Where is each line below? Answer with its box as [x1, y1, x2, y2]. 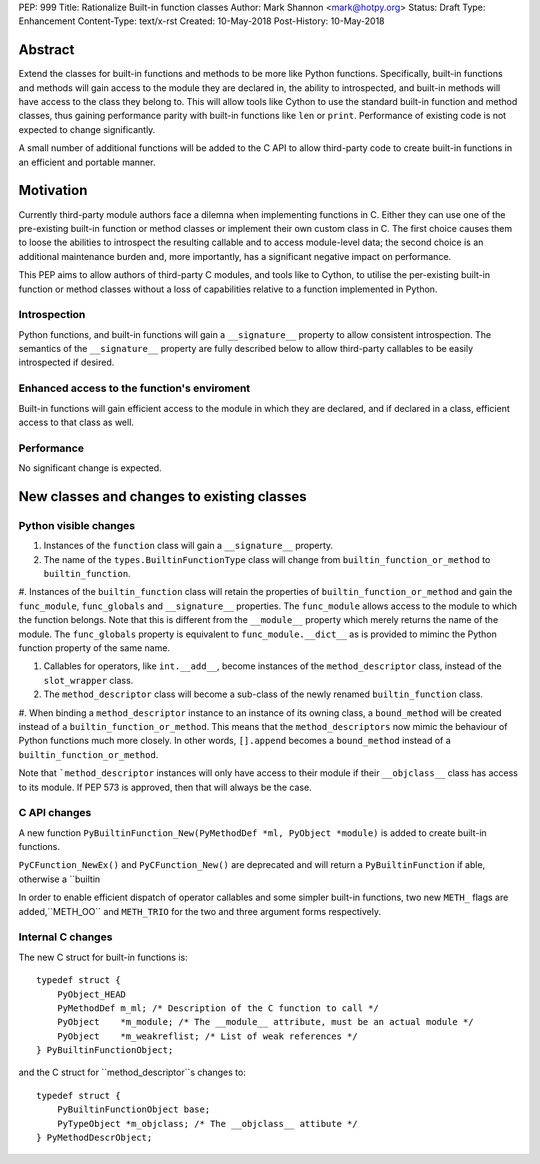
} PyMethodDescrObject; [36, 1132, 153, 1144]
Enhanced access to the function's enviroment [18, 381, 251, 395]
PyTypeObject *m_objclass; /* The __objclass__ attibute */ [56, 1118, 359, 1129]
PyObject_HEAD [56, 988, 127, 1000]
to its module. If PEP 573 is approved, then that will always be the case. [18, 781, 312, 793]
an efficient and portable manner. [18, 156, 156, 168]
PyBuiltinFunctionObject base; [56, 1104, 211, 1115]
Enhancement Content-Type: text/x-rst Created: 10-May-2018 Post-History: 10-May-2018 [18, 15, 385, 27]
